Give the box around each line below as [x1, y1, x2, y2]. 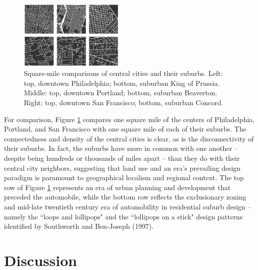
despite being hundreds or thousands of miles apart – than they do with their [4, 153, 240, 163]
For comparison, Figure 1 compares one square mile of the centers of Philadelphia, [4, 114, 255, 124]
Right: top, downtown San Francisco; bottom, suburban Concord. [24, 97, 223, 108]
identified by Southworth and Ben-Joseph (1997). [4, 221, 154, 231]
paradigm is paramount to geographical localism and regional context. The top [4, 172, 244, 183]
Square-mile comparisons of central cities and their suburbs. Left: [24, 68, 223, 78]
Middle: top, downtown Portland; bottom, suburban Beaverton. [24, 87, 217, 98]
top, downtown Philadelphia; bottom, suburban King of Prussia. [24, 77, 220, 88]
